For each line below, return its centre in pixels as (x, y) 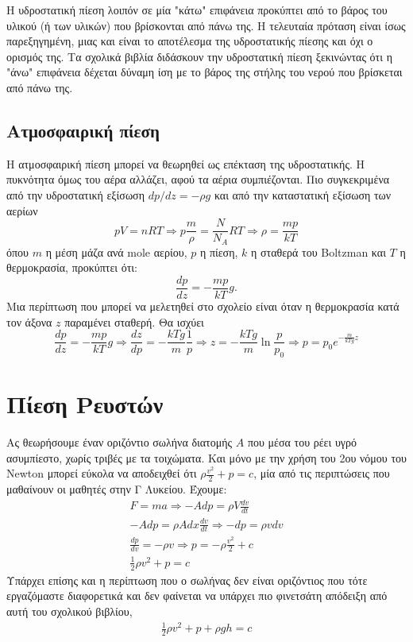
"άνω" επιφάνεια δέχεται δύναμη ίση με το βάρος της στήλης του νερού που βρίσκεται (205, 72)
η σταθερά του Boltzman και (318, 251)
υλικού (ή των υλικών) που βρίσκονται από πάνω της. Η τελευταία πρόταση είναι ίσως (206, 25)
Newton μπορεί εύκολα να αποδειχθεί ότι (102, 473)
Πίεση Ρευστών (85, 404)
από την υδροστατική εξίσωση (75, 194)
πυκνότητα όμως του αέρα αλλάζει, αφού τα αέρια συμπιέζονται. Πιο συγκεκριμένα (198, 179)
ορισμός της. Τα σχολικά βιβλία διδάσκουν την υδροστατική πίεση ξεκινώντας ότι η (199, 56)
